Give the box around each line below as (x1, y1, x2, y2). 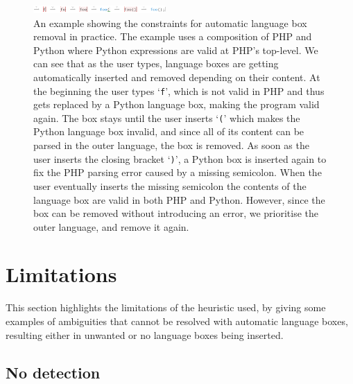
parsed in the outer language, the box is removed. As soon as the (33, 138, 309, 152)
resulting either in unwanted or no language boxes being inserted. (6, 327, 284, 342)
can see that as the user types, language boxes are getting (33, 56, 279, 71)
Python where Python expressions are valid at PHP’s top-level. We (33, 42, 318, 57)
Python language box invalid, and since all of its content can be (33, 124, 304, 139)
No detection (6, 361, 101, 383)
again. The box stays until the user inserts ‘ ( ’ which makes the (33, 110, 300, 125)
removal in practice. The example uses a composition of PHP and (33, 29, 312, 44)
